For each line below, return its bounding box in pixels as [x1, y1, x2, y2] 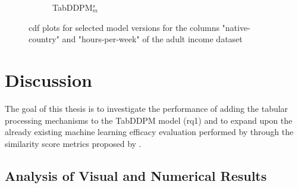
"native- [222, 21, 250, 33]
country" [29, 33, 59, 45]
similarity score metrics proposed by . [5, 137, 142, 149]
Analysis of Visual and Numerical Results [5, 166, 267, 184]
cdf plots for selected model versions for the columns [29, 21, 219, 33]
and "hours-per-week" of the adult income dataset [62, 33, 243, 45]
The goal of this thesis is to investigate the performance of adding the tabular [5, 102, 288, 114]
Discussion [5, 67, 92, 92]
